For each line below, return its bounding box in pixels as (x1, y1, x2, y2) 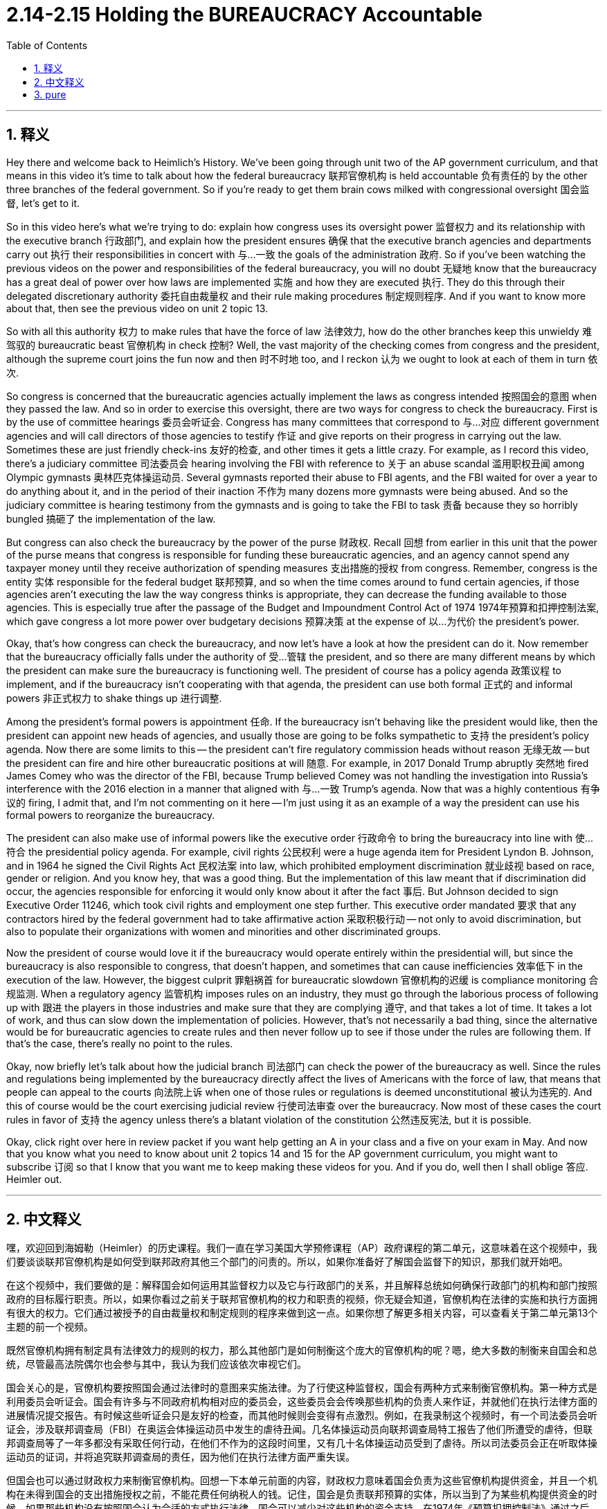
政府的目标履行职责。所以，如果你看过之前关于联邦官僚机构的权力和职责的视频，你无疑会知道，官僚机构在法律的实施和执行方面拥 (6, 1293, 597, 1305)
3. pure (34, 88, 66, 100)
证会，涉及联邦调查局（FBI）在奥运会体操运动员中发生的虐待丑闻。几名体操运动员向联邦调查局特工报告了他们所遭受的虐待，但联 (6, 1423, 593, 1436)
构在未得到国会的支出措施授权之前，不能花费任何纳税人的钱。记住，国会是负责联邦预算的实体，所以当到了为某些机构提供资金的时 (6, 1488, 597, 1501)
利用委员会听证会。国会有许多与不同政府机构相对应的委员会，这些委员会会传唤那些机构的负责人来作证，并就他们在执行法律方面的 (6, 1395, 597, 1408)
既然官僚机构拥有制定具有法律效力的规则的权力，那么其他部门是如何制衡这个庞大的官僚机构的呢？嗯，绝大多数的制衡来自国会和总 (6, 1344, 597, 1357)
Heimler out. (6, 1173, 62, 1185)
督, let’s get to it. (6, 197, 80, 209)
